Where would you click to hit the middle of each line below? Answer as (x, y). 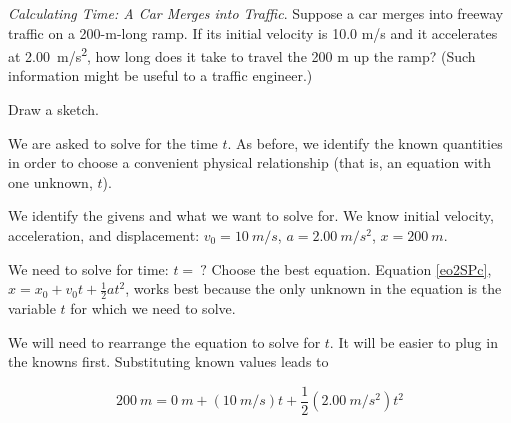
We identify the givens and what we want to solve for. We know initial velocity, (251, 215)
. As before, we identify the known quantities (365, 142)
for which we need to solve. (153, 308)
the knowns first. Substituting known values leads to (168, 361)
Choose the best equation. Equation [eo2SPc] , (351, 268)
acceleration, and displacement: (104, 235)
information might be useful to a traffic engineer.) (160, 75)
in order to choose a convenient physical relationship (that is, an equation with (250, 162)
